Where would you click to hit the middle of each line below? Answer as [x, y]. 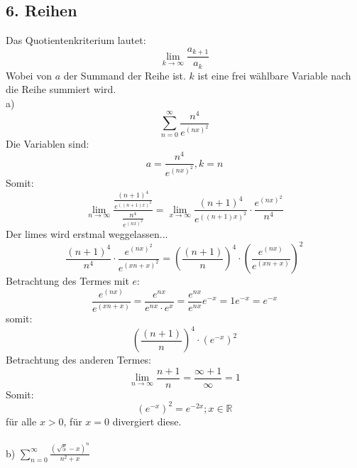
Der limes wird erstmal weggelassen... [87, 233]
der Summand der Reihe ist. [125, 75]
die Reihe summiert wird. [61, 89]
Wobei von [29, 75]
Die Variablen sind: [48, 144]
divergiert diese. [147, 421]
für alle [21, 421]
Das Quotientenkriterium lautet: [76, 40]
